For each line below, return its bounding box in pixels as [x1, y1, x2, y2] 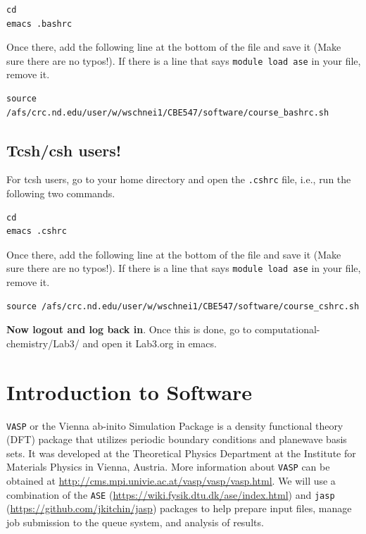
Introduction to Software [6, 377, 253, 406]
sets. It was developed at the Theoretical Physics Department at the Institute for [6, 445, 356, 460]
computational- [254, 322, 320, 337]
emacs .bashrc [6, 18, 72, 29]
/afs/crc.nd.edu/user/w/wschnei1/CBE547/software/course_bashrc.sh [6, 107, 329, 118]
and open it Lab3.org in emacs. [82, 335, 217, 350]
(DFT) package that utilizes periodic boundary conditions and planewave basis [6, 432, 347, 447]
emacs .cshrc [6, 226, 67, 237]
